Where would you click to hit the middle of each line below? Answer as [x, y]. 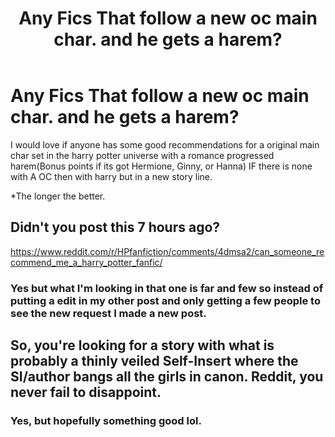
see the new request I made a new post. [108, 313]
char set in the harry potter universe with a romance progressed [142, 155]
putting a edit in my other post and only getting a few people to [165, 300]
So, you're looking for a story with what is [142, 345]
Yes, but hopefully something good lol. [106, 420]
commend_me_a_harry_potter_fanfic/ [86, 262]
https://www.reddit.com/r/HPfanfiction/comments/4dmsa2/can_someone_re [167, 251]
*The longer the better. [58, 196]
